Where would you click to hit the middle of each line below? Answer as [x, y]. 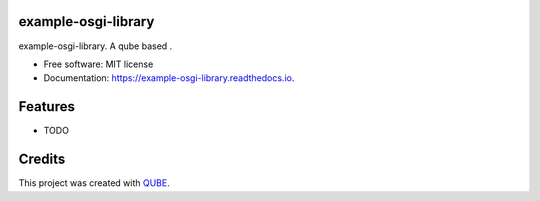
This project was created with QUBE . [94, 183]
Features [46, 106]
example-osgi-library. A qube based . [95, 46]
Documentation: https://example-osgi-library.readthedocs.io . [169, 78]
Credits [42, 159]
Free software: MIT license [98, 64]
